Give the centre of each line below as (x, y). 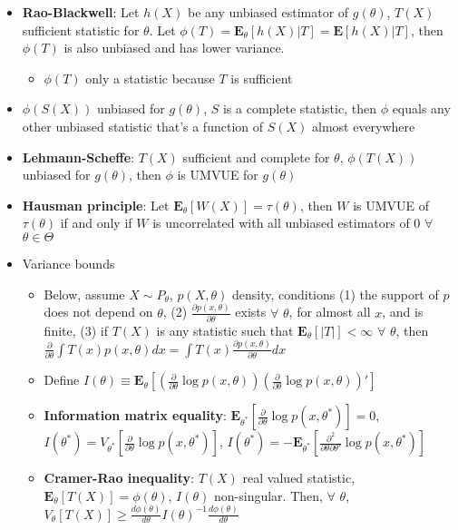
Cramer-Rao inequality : (119, 478)
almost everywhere (363, 126)
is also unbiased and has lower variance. (174, 48)
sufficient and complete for (256, 157)
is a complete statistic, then (299, 108)
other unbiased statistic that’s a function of (142, 126)
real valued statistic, (299, 478)
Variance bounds (68, 263)
